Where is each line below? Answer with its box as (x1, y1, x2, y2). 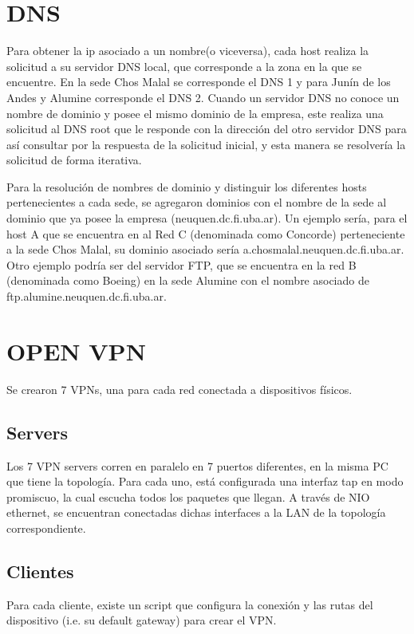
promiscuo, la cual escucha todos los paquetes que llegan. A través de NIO (6, 488, 370, 505)
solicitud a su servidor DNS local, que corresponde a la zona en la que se (6, 57, 362, 74)
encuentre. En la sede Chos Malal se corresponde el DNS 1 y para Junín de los (6, 73, 391, 90)
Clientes (6, 558, 74, 583)
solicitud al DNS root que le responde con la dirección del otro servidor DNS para (6, 120, 407, 137)
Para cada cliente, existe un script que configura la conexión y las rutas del (6, 596, 373, 612)
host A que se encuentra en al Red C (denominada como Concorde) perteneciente (6, 225, 405, 242)
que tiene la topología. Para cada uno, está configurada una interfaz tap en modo (6, 473, 404, 490)
